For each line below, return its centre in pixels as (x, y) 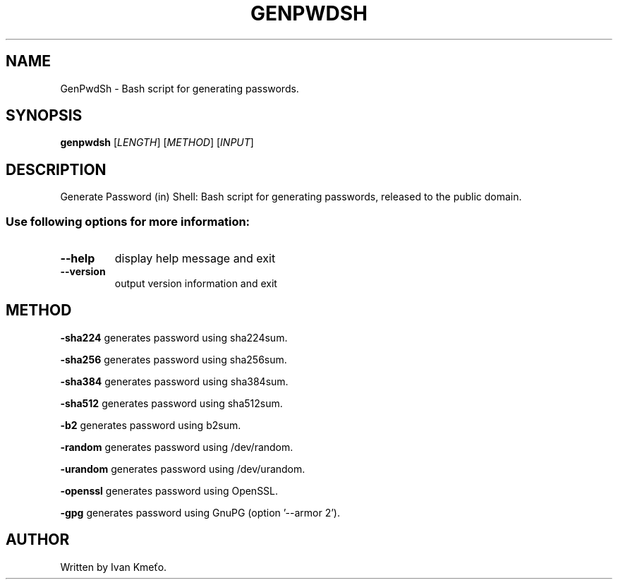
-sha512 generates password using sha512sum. (171, 403)
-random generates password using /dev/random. (177, 447)
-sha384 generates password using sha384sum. (174, 381)
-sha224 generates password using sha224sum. (174, 337)
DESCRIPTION (56, 169)
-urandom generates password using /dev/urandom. (183, 469)
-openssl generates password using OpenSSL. (169, 490)
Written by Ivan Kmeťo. (114, 567)
